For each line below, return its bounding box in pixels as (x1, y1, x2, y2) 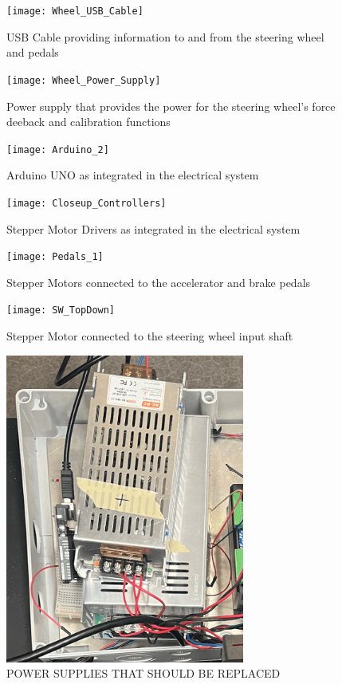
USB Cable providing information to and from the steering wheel (6, 28, 324, 45)
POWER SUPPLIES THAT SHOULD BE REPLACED (6, 665, 281, 682)
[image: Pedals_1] (6, 251, 104, 263)
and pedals (6, 44, 59, 61)
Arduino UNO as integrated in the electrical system (6, 167, 259, 183)
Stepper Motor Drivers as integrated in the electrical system (6, 220, 301, 237)
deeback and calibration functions (6, 113, 171, 130)
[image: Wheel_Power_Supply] (6, 74, 161, 86)
